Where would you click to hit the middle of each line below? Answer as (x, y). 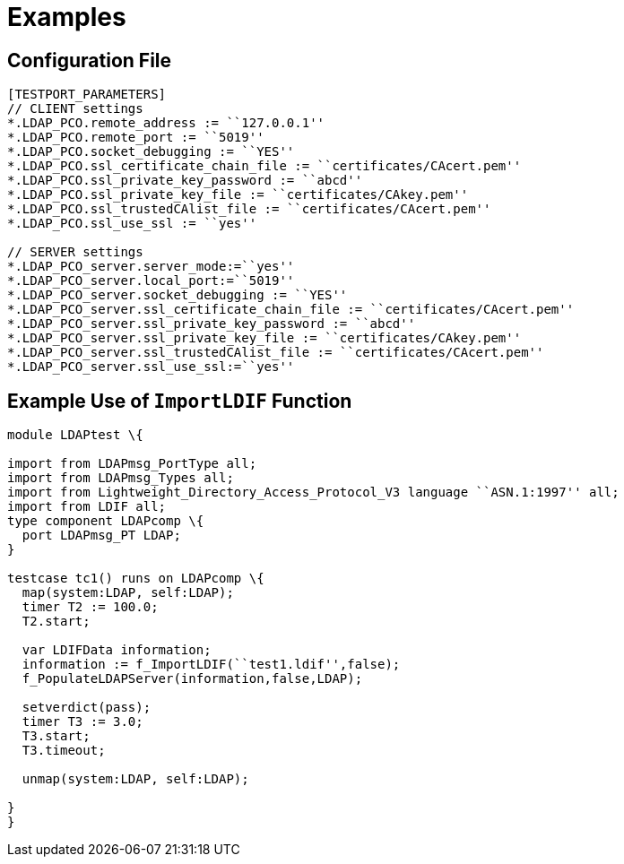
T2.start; (56, 622)
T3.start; (56, 736)
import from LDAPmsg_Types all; (121, 478)
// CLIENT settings (75, 109)
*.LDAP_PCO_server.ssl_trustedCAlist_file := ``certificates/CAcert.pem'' (276, 353)
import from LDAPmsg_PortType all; (132, 464)
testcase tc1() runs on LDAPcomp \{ (136, 579)
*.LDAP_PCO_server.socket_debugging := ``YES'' (178, 295)
